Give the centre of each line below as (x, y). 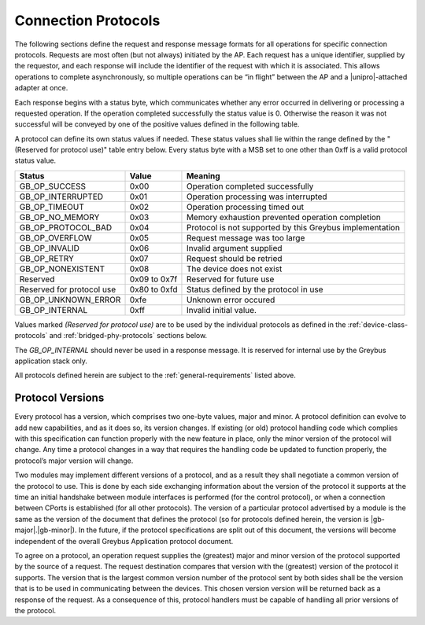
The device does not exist (234, 269)
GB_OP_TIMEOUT (52, 207)
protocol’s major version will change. (74, 461)
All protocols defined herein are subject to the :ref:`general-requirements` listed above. (155, 375)
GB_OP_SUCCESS (53, 186)
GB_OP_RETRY (47, 258)
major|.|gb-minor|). (46, 530)
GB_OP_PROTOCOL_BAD (66, 227)
